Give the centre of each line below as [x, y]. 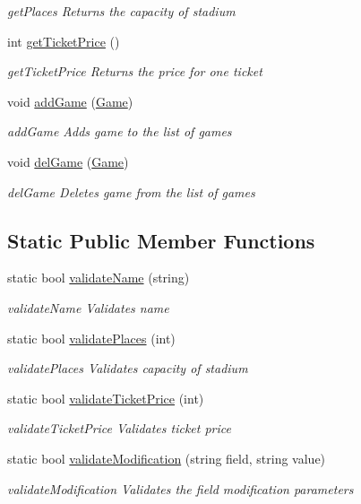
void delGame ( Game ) [68, 161]
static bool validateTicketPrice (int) [106, 398]
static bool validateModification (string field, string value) [167, 458]
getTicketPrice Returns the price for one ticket [135, 71]
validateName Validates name [88, 307]
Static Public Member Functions [161, 240]
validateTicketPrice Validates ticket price [119, 428]
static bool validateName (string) [99, 278]
